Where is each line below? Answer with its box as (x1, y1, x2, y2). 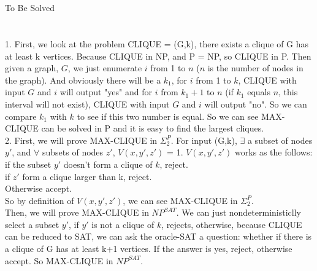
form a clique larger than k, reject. (22, 170, 152, 183)
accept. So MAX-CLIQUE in (5, 254, 113, 267)
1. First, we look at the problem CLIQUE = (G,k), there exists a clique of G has (5, 37, 309, 50)
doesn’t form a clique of (63, 157, 153, 170)
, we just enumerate (67, 61, 142, 74)
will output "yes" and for (59, 85, 153, 98)
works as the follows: (235, 146, 313, 159)
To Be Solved (5, 1, 55, 14)
